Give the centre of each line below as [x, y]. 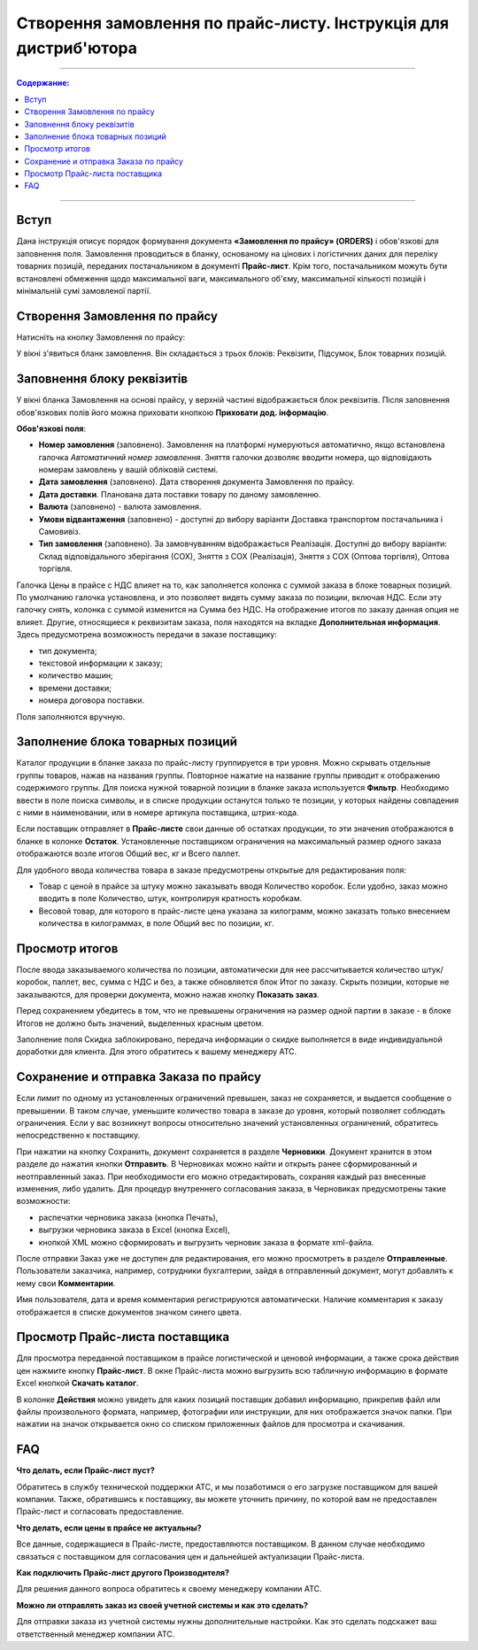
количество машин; [76, 675]
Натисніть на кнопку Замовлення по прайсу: [101, 337]
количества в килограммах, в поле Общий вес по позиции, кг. [156, 923]
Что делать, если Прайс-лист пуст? [85, 1470]
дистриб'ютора [77, 48]
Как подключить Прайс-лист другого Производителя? [123, 1573]
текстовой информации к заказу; [101, 663]
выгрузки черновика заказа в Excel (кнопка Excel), [134, 1230]
